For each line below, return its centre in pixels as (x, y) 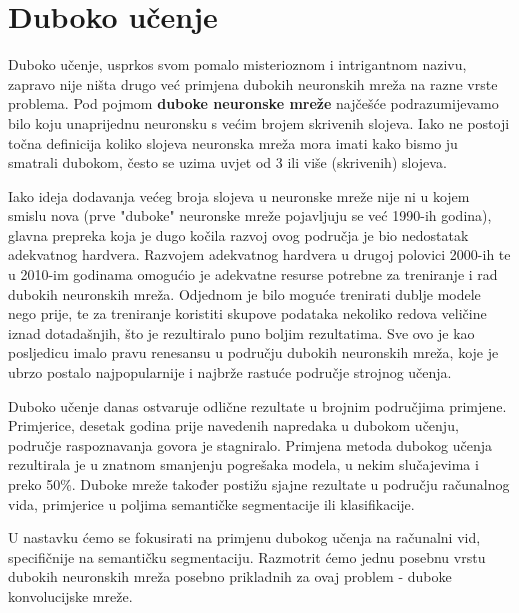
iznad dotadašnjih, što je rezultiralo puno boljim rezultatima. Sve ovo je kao (241, 332)
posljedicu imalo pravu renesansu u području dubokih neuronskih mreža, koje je (253, 352)
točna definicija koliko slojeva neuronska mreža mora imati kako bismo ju (233, 142)
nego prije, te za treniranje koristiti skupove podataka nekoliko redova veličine (247, 313)
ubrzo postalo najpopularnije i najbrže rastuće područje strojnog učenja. (230, 372)
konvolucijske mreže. (70, 595)
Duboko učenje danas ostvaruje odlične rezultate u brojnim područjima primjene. (257, 405)
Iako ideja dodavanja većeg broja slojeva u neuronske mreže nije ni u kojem (239, 195)
